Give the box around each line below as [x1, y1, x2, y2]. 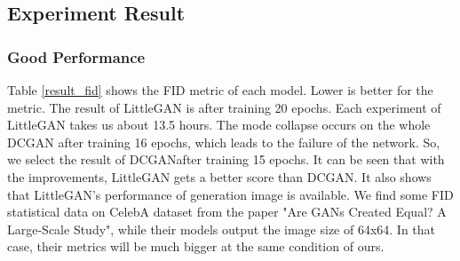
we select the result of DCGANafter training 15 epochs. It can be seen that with [7, 150, 445, 169]
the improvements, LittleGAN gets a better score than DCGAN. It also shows [7, 167, 432, 186]
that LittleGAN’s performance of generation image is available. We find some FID [7, 185, 454, 203]
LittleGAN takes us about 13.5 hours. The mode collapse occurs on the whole [7, 115, 431, 134]
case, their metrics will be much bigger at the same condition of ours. [7, 237, 385, 256]
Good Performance [7, 45, 146, 67]
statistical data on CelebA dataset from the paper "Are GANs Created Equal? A [7, 202, 447, 221]
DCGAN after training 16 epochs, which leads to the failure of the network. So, [7, 132, 440, 151]
